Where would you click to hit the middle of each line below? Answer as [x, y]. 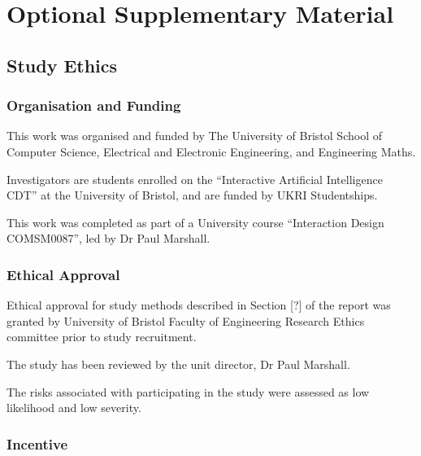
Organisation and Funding [94, 105]
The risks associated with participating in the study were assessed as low [188, 391]
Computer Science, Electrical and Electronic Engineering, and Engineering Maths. [211, 151]
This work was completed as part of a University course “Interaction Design [195, 222]
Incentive [37, 443]
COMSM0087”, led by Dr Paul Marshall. [109, 238]
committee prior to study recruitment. [102, 337]
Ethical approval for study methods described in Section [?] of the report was [199, 305]
